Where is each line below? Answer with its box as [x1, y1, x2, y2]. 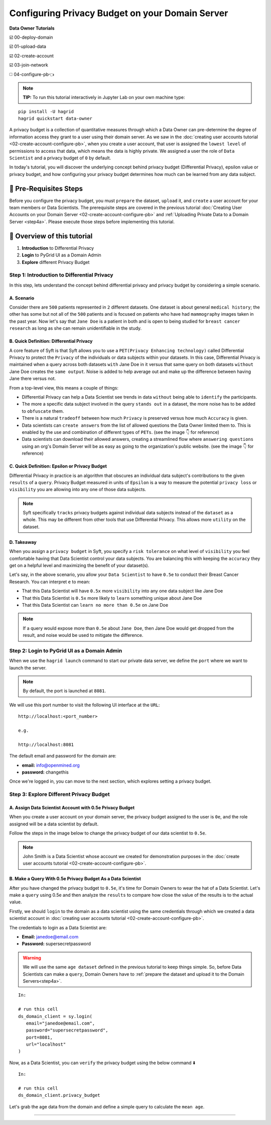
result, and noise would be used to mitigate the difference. [23, 632, 144, 638]
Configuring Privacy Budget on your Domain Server [9, 8, 228, 19]
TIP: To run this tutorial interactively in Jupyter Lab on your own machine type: [23, 95, 185, 101]
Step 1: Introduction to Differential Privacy [9, 271, 113, 278]
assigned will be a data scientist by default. [9, 821, 99, 827]
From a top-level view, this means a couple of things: [9, 385, 119, 391]
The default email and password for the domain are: [9, 753, 116, 759]
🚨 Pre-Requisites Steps [9, 184, 83, 193]
